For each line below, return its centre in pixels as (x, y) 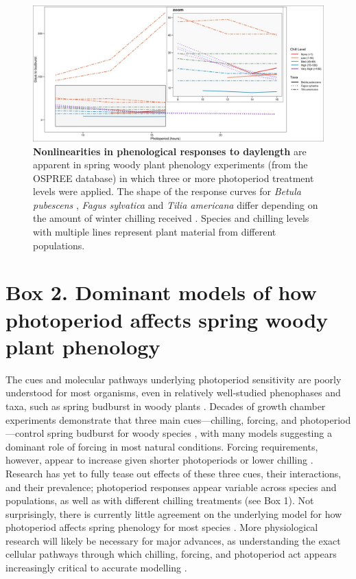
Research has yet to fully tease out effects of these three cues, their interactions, (174, 473)
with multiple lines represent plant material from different (155, 232)
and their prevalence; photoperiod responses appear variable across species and (171, 487)
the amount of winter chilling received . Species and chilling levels (171, 218)
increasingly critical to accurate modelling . (96, 568)
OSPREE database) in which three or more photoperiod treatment (174, 178)
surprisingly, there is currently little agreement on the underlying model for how (174, 513)
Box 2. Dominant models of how (161, 292)
